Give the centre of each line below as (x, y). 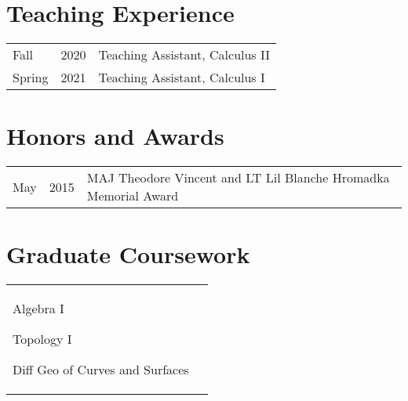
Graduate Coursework (128, 254)
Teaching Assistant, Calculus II (184, 55)
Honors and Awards (115, 136)
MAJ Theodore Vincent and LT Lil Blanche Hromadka (238, 178)
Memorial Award (133, 196)
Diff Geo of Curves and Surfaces (101, 370)
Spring (31, 78)
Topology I (42, 339)
